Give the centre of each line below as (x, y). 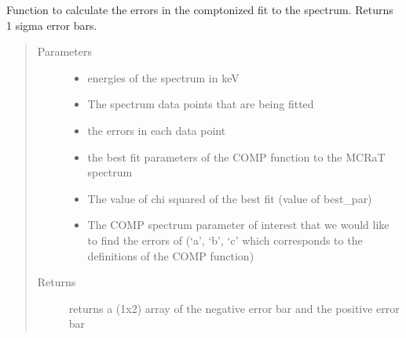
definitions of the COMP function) (171, 255)
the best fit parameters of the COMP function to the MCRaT (236, 156)
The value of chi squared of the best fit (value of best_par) (230, 198)
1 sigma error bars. (52, 25)
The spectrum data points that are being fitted (201, 104)
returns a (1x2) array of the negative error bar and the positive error (234, 308)
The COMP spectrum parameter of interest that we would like (238, 225)
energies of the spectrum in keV (163, 77)
